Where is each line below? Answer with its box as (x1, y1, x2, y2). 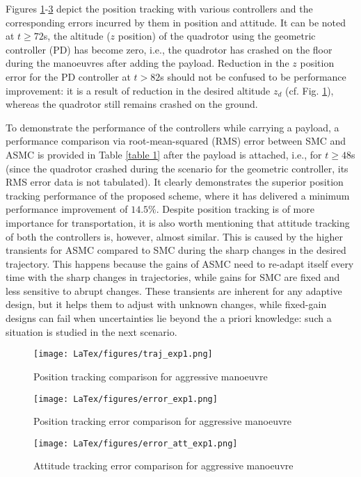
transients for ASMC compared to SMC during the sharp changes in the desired (6, 243, 346, 257)
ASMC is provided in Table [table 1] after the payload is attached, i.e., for (6, 147, 322, 161)
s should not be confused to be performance (160, 69, 346, 83)
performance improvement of (6, 202, 128, 216)
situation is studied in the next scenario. (6, 324, 177, 339)
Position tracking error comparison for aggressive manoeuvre (33, 414, 292, 428)
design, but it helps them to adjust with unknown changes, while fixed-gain (6, 297, 327, 312)
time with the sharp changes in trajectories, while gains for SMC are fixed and (6, 270, 340, 284)
